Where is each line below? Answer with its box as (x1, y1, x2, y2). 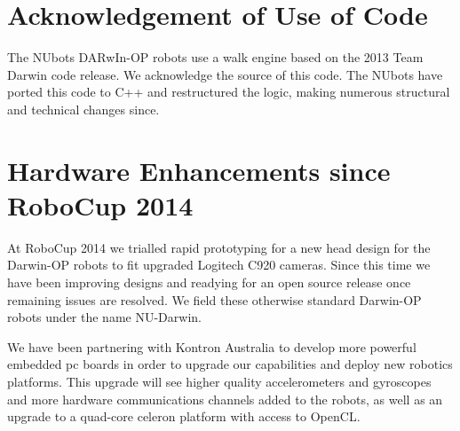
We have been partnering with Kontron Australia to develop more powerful (7, 337, 416, 356)
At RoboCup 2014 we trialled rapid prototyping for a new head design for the (7, 238, 431, 256)
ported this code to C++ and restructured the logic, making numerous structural (7, 82, 450, 101)
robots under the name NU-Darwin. (7, 308, 202, 326)
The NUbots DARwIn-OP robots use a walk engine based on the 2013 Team (7, 48, 424, 67)
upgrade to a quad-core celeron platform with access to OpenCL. (7, 407, 361, 426)
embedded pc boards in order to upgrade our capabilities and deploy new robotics (7, 355, 453, 373)
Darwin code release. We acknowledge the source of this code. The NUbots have (7, 65, 443, 83)
